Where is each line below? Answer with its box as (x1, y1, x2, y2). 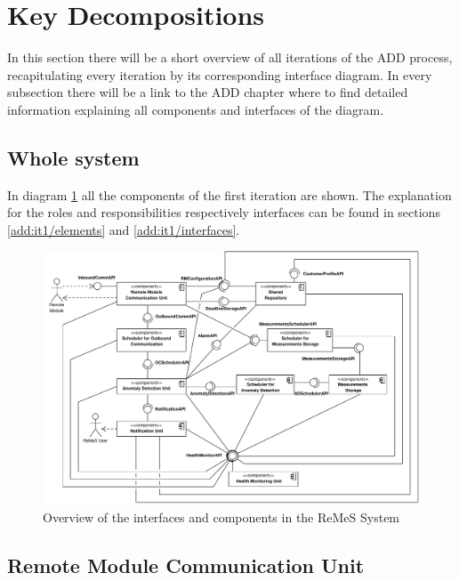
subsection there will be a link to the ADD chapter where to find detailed (7, 83, 408, 101)
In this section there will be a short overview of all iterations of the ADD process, (7, 48, 453, 67)
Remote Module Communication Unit (7, 551, 365, 578)
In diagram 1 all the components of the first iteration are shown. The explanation (7, 185, 452, 204)
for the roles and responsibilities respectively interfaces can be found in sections (7, 203, 440, 222)
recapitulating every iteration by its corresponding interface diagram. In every (7, 65, 432, 84)
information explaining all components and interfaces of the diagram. (7, 100, 384, 118)
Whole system (7, 143, 140, 171)
